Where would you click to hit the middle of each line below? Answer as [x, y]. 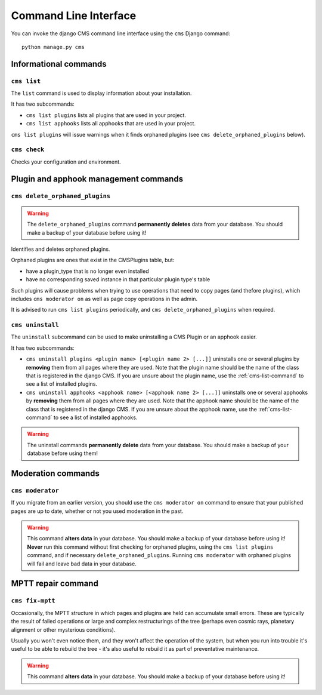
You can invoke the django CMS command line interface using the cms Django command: [121, 33]
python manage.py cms [53, 47]
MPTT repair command [55, 584]
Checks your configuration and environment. [66, 162]
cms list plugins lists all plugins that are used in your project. [106, 115]
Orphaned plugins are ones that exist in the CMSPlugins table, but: [93, 260]
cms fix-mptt [33, 601]
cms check [28, 150]
